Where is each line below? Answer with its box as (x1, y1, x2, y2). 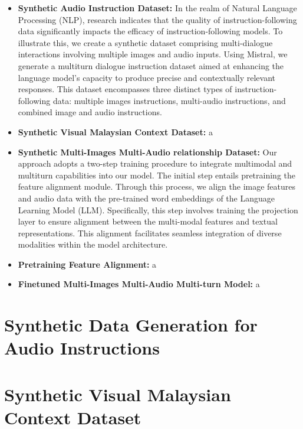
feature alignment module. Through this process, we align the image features (18, 180, 296, 193)
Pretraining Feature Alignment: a (18, 258, 157, 270)
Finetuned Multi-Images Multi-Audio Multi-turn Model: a (18, 278, 260, 290)
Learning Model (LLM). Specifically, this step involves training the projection (18, 203, 298, 216)
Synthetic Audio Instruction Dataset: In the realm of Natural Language (18, 2, 297, 14)
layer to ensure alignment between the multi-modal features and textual (18, 215, 278, 227)
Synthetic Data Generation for (4, 313, 258, 337)
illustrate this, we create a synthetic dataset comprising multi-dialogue (18, 36, 273, 48)
